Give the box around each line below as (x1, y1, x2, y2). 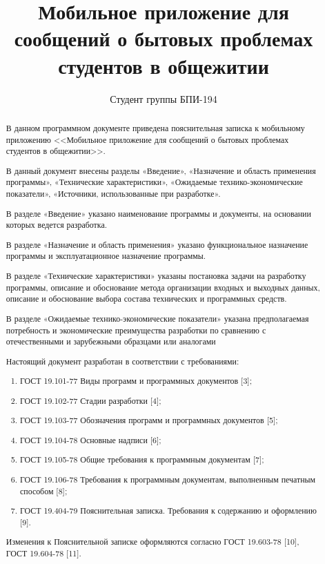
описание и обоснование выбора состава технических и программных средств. (6, 293, 287, 304)
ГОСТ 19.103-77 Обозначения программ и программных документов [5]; (20, 414, 278, 426)
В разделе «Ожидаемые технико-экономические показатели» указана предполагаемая (6, 312, 309, 324)
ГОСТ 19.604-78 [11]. (6, 547, 81, 559)
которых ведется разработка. (6, 219, 107, 231)
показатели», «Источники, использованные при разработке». (6, 188, 221, 200)
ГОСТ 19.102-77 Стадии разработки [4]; (20, 394, 161, 406)
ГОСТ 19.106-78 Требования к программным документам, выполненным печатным (20, 474, 316, 485)
